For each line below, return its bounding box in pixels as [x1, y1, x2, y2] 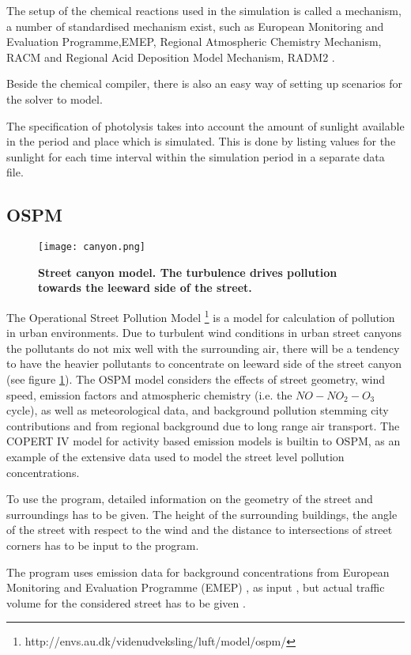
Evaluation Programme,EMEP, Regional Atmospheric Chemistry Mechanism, [6, 33, 382, 50]
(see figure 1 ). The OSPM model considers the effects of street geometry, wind [6, 371, 386, 388]
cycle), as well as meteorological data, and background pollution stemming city [6, 402, 389, 418]
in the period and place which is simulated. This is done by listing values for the [6, 133, 396, 150]
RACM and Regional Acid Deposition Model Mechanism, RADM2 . [6, 48, 335, 65]
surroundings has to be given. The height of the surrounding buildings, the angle [6, 505, 398, 522]
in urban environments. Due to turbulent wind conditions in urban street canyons [6, 324, 402, 341]
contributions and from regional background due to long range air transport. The [6, 417, 400, 434]
